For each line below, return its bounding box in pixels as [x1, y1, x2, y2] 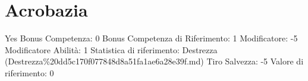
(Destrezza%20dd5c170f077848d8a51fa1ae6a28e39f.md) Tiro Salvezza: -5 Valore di [5, 55, 304, 67]
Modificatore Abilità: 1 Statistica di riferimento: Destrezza [5, 43, 218, 56]
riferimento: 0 [5, 66, 54, 79]
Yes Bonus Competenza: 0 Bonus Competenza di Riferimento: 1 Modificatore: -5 [5, 32, 298, 44]
